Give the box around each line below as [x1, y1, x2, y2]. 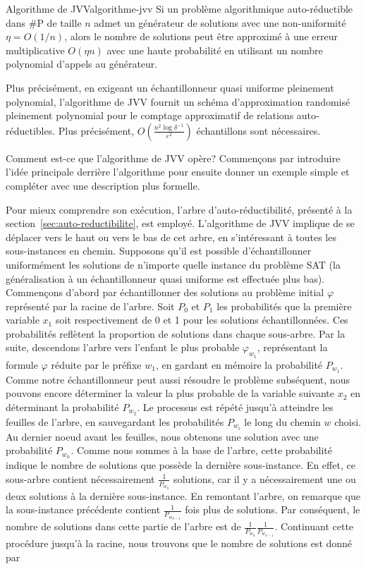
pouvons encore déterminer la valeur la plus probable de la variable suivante [6, 386, 334, 400]
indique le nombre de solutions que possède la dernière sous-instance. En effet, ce [6, 458, 355, 472]
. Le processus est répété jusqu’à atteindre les [137, 399, 334, 414]
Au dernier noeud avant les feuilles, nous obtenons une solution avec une [6, 429, 319, 443]
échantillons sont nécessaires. [196, 123, 321, 137]
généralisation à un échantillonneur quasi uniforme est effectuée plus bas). [6, 271, 325, 286]
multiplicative [6, 42, 65, 57]
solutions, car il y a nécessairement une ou [173, 471, 356, 486]
